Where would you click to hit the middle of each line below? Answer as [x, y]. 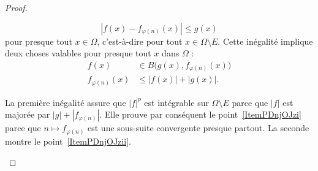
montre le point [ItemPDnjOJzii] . [68, 141]
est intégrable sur [176, 102]
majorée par [28, 114]
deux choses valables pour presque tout [78, 53]
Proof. [16, 7]
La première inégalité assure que [66, 102]
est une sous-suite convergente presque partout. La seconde [199, 128]
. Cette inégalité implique [265, 41]
